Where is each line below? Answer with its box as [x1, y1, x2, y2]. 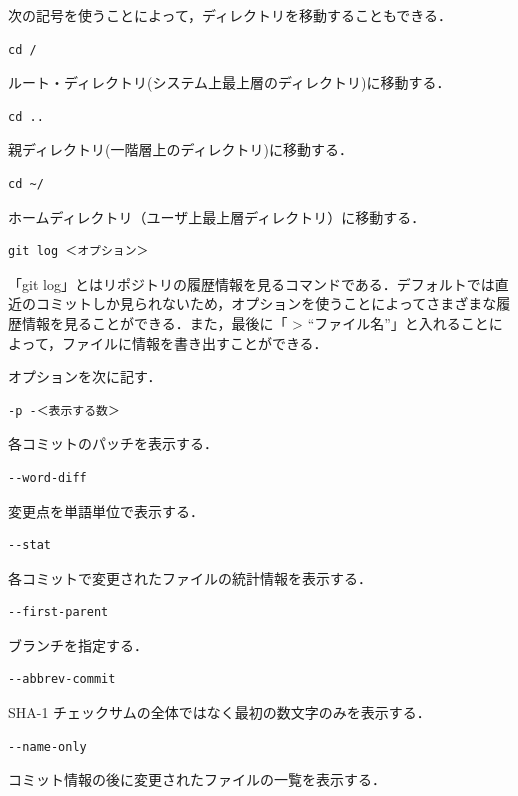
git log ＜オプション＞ [8, 244, 149, 259]
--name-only [8, 739, 87, 754]
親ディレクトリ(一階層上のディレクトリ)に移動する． [8, 139, 353, 160]
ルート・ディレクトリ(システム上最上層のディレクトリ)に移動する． [8, 72, 451, 93]
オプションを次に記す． [8, 366, 162, 387]
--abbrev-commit [8, 672, 116, 687]
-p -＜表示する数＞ [8, 403, 120, 418]
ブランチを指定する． [8, 634, 148, 655]
